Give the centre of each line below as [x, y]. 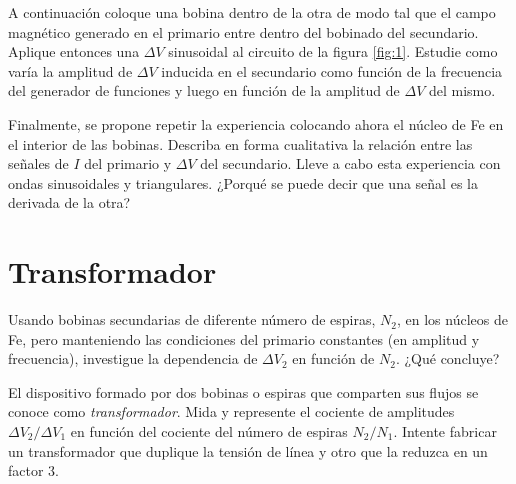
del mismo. [462, 90]
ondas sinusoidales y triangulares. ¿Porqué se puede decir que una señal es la [243, 182]
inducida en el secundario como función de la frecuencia [332, 70]
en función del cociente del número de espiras [209, 431]
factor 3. [33, 470]
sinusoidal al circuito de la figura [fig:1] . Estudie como [333, 51]
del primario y [128, 163]
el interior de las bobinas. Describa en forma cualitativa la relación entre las [240, 143]
